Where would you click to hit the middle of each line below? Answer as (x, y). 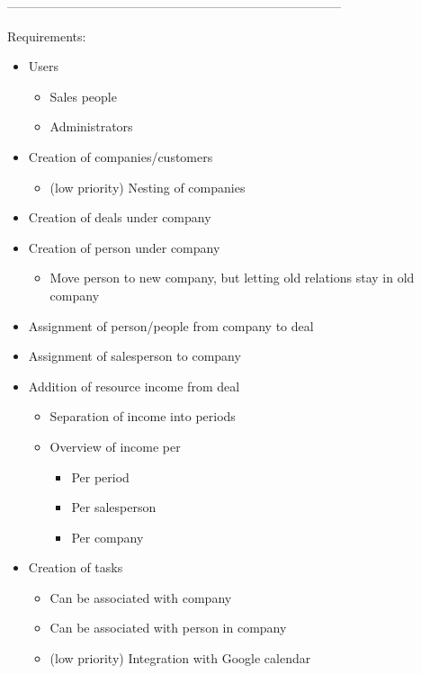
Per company (107, 537)
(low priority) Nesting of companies (148, 187)
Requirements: (47, 36)
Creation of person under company (124, 247)
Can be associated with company (141, 597)
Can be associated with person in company (168, 628)
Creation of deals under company (120, 217)
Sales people (83, 96)
